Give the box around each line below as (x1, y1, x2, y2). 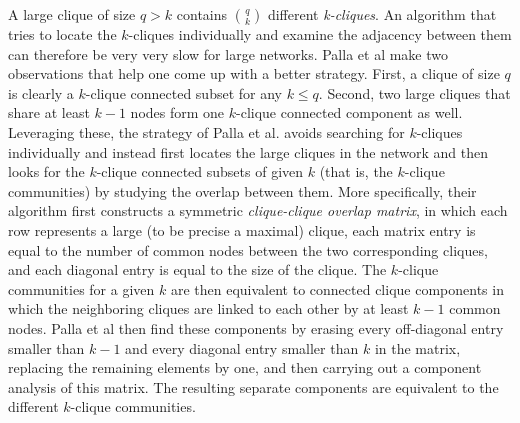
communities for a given (8, 278, 155, 299)
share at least (8, 102, 90, 123)
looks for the (8, 161, 85, 182)
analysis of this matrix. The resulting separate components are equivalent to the (8, 376, 499, 397)
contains (176, 4, 228, 24)
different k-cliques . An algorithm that (267, 4, 497, 24)
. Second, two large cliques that (318, 82, 511, 103)
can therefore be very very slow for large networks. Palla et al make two (8, 43, 449, 64)
